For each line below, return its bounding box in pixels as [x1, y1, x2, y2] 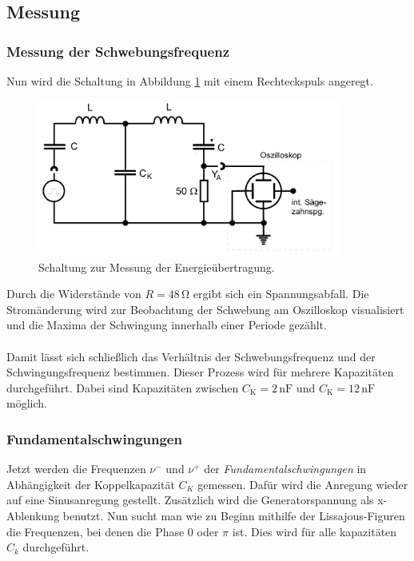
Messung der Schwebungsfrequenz [6, 41, 230, 61]
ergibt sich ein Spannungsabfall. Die [193, 285, 369, 302]
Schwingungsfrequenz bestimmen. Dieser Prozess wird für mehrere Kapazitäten [6, 364, 394, 380]
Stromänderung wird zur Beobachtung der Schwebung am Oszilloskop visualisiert [6, 300, 404, 317]
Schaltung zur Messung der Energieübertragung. [38, 258, 275, 275]
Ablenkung [6, 507, 60, 524]
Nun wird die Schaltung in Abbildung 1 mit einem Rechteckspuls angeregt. [6, 73, 373, 89]
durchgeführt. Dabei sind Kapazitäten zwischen [6, 379, 239, 396]
